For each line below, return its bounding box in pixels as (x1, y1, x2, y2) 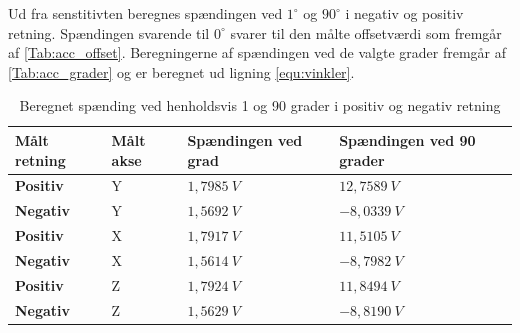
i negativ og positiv (345, 3, 464, 23)
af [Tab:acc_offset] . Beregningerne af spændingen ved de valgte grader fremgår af (8, 42, 506, 63)
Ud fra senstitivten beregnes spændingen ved (8, 3, 283, 23)
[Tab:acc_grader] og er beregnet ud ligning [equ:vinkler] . (8, 61, 355, 82)
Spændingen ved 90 (339, 129, 476, 150)
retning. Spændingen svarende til (8, 22, 210, 43)
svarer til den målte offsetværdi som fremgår (230, 22, 502, 43)
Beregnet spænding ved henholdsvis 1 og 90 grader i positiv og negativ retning (19, 95, 501, 116)
